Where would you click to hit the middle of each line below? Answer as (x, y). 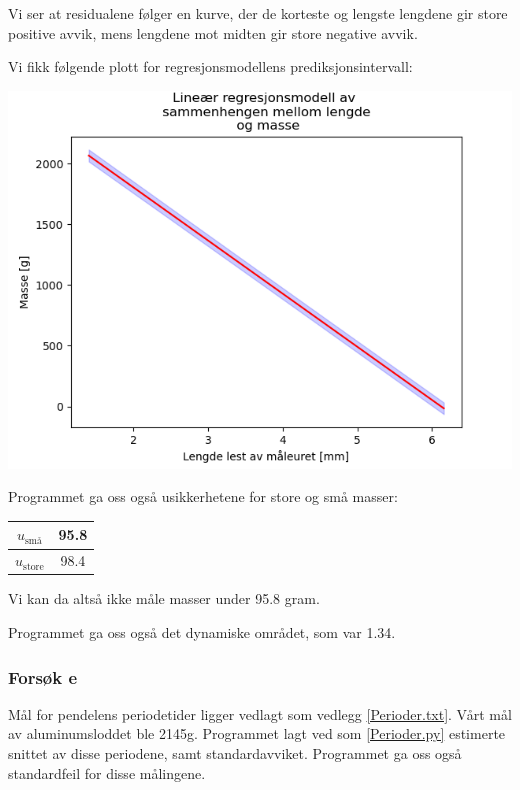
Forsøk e (43, 676)
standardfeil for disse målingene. (107, 772)
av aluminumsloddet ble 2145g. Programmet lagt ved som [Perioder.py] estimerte (257, 733)
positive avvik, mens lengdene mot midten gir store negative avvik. (213, 32)
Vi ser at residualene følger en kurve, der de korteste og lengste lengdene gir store (258, 13)
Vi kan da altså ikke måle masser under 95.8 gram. (164, 598)
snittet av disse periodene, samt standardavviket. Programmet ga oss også (235, 753)
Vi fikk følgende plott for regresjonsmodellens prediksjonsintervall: (210, 66)
